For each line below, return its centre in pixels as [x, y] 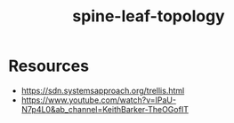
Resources [49, 66]
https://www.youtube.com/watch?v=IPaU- [99, 100]
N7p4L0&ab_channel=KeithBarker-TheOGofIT [105, 109]
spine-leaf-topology [149, 16]
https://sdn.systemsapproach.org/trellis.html [103, 90]
